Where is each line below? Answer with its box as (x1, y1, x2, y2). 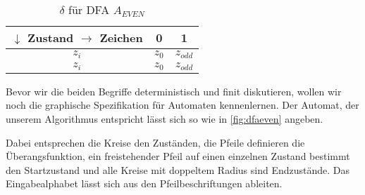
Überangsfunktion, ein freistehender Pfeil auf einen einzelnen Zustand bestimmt (6, 149, 350, 163)
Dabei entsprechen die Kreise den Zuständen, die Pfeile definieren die (6, 135, 305, 149)
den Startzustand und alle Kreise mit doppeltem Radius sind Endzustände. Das (6, 162, 350, 177)
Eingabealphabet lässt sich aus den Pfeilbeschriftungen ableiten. (6, 176, 283, 191)
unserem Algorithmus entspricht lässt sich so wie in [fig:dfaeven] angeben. (6, 112, 323, 126)
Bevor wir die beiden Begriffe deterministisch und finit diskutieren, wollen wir (6, 83, 342, 98)
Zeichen (99, 29, 143, 46)
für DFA (68, 1, 110, 18)
